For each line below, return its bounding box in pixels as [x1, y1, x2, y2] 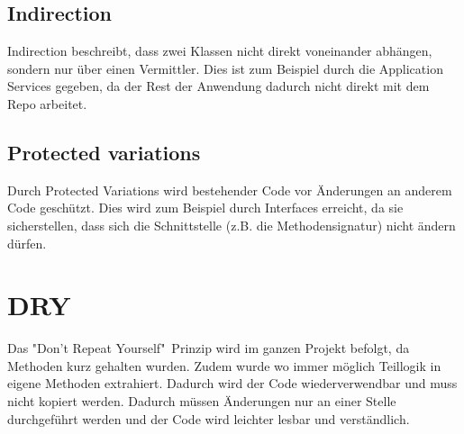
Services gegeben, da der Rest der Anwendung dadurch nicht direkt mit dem [7, 77, 430, 95]
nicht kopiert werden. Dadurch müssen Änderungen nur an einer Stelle [7, 392, 396, 411]
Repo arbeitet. [7, 94, 87, 113]
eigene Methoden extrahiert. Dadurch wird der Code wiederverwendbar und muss [7, 374, 458, 393]
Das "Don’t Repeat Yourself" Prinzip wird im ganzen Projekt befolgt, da [7, 339, 410, 357]
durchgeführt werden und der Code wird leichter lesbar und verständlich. [7, 409, 410, 428]
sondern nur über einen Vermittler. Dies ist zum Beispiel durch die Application [7, 59, 443, 77]
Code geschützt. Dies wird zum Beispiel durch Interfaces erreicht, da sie [7, 198, 404, 217]
